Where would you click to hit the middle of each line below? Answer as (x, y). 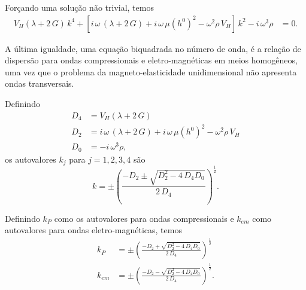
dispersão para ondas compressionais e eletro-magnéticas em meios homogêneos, (151, 60)
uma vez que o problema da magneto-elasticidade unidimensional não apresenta (151, 71)
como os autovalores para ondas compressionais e (144, 218)
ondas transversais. (40, 83)
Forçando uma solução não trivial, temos (79, 7)
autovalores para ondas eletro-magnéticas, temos (93, 230)
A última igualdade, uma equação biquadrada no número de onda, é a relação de (153, 48)
